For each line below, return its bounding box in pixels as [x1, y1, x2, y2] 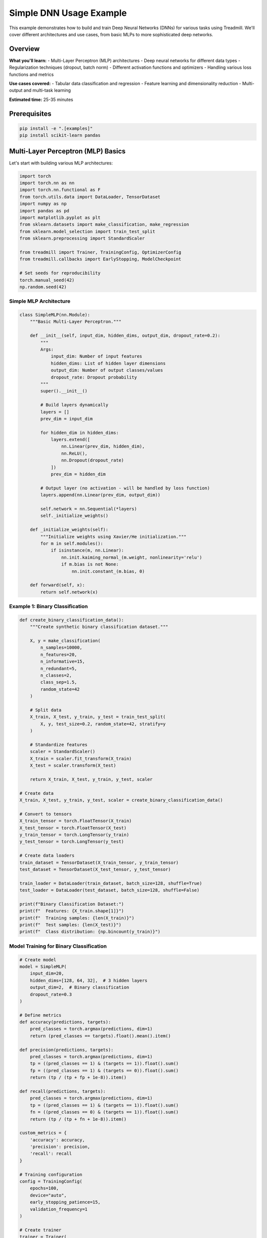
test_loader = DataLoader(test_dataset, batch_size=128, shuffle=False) [19, 887, 200, 893]
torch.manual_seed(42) [19, 277, 75, 283]
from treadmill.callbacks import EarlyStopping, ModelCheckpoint [19, 257, 181, 262]
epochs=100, [30, 1186, 59, 1191]
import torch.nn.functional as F [19, 187, 101, 193]
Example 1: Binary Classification [9, 603, 88, 610]
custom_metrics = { [19, 1130, 67, 1136]
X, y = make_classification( [30, 638, 101, 643]
